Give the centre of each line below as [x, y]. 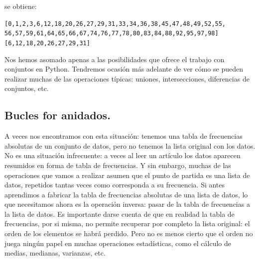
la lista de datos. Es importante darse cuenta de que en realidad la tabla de [120, 214]
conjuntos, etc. [27, 88]
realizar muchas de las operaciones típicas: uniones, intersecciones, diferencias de [127, 78]
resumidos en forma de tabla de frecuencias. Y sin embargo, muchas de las [118, 165]
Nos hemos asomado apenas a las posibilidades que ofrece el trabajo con [115, 59]
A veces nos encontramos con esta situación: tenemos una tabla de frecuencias [124, 136]
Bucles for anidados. [58, 115]
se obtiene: [21, 6]
